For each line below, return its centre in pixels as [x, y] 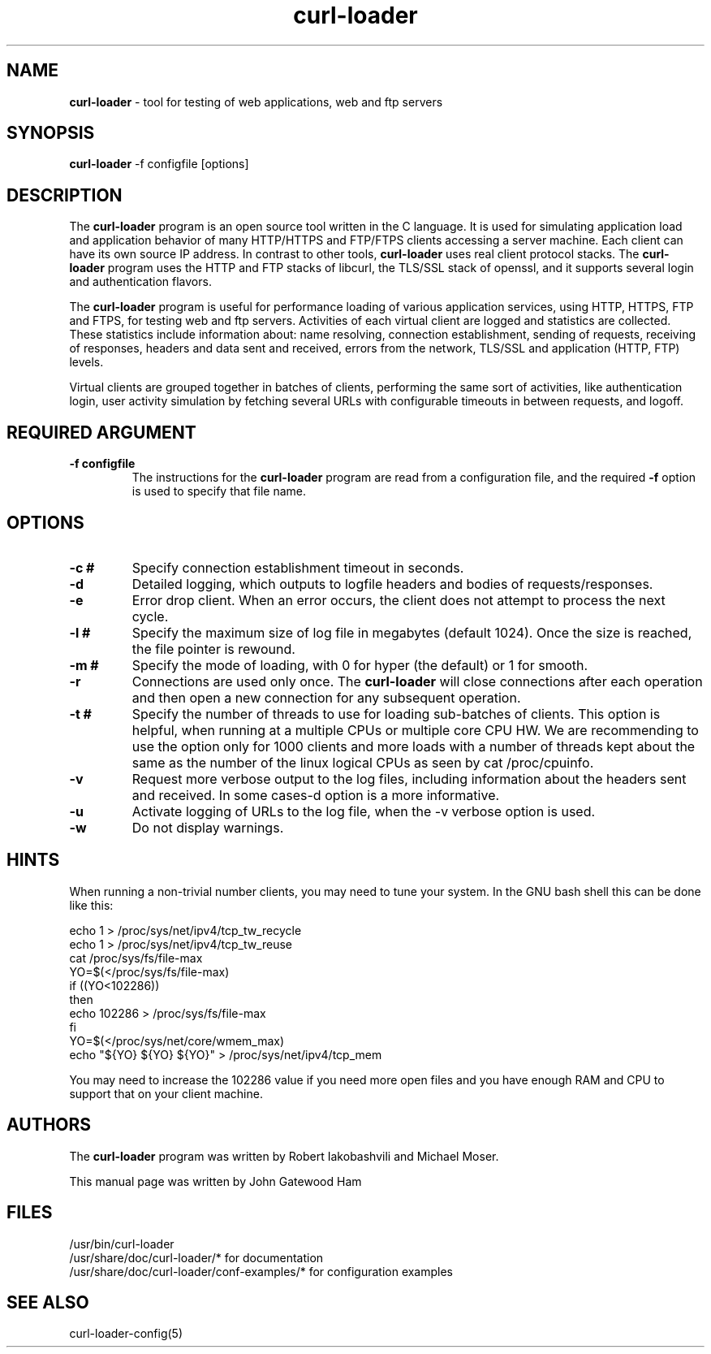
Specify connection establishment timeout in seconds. [298, 567]
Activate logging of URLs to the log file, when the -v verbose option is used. [364, 811]
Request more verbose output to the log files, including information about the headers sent [409, 779]
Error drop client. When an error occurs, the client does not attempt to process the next [399, 600]
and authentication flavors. [140, 282]
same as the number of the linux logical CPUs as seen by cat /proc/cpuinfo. [363, 762]
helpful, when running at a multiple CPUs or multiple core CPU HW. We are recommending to [415, 730]
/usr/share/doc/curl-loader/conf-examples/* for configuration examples [261, 1271]
